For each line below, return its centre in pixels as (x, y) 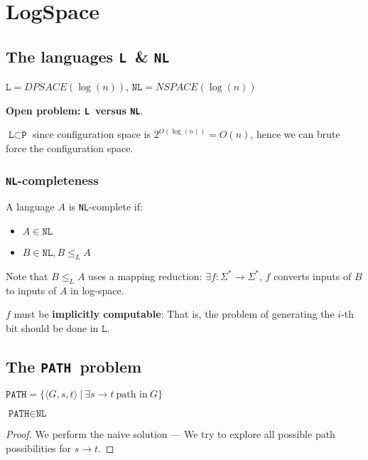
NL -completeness (52, 180)
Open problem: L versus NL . (75, 110)
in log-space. (97, 290)
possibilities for (39, 448)
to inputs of (31, 290)
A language (30, 207)
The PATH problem (74, 366)
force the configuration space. (70, 148)
